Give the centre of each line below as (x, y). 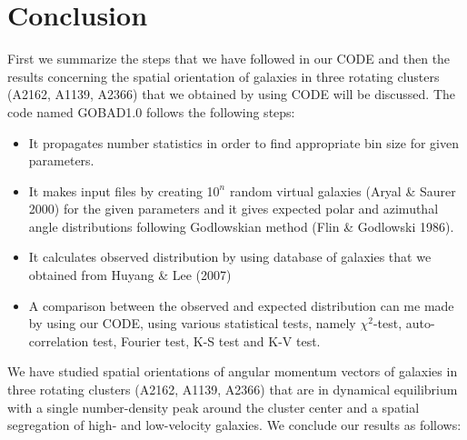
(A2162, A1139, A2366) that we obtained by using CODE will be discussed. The (232, 94)
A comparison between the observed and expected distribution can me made (241, 305)
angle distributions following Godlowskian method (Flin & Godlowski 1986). (241, 226)
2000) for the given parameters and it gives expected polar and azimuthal (233, 209)
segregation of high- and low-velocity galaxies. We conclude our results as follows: (234, 425)
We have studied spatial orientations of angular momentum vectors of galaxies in (233, 371)
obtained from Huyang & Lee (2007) (130, 275)
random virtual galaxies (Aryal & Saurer (343, 190)
